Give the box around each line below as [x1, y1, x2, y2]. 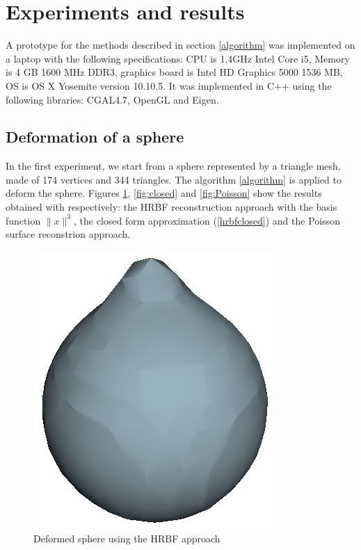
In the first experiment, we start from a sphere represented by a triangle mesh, [6, 159, 341, 173]
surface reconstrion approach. [6, 227, 131, 241]
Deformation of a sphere [6, 126, 184, 147]
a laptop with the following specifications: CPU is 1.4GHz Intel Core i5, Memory [6, 51, 350, 65]
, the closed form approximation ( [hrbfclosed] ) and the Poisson [74, 213, 340, 227]
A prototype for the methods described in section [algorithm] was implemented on [6, 38, 355, 52]
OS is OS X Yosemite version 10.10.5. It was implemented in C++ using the [6, 78, 332, 92]
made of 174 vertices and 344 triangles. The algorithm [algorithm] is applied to [6, 172, 342, 186]
